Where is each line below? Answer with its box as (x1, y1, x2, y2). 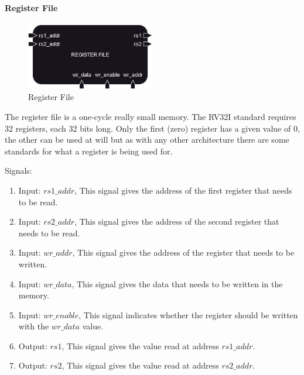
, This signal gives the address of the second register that (74, 215, 279, 228)
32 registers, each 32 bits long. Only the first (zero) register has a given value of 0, (5, 122, 300, 134)
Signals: (5, 164, 32, 177)
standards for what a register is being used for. (5, 145, 173, 157)
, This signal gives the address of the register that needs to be (72, 246, 295, 259)
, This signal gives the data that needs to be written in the (71, 277, 283, 290)
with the (18, 320, 49, 332)
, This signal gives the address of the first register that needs (74, 184, 292, 196)
